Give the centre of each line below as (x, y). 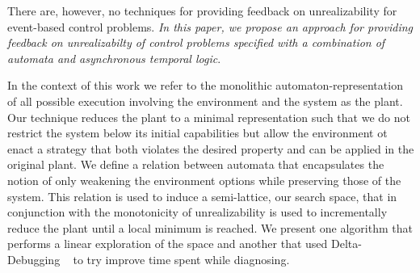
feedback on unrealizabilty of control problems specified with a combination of (196, 42)
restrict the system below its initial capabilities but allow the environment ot (197, 133)
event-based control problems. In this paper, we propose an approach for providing (210, 26)
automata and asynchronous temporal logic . (114, 58)
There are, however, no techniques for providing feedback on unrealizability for (202, 10)
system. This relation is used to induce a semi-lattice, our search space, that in (202, 196)
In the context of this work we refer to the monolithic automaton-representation (205, 85)
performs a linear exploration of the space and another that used (168, 244)
